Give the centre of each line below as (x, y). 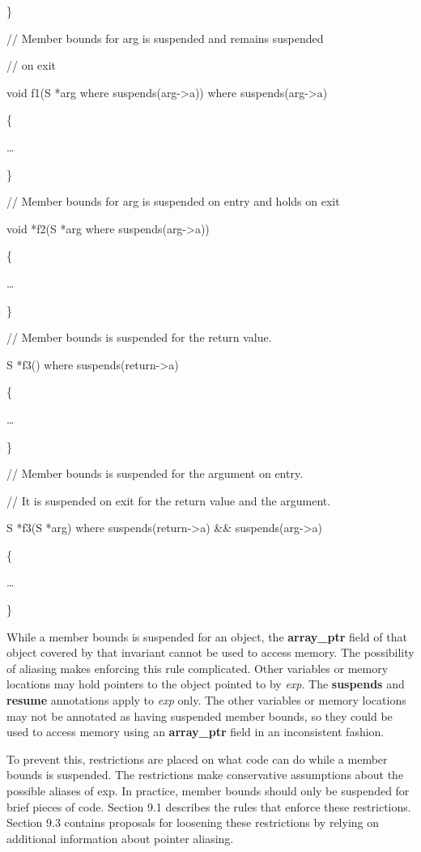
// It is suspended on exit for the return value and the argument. (169, 500)
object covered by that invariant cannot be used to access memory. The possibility (210, 652)
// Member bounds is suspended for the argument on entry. (155, 473)
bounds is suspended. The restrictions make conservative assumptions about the (205, 775)
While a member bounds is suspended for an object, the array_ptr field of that (207, 636)
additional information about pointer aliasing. (120, 838)
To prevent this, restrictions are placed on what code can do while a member (197, 758)
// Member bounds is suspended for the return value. (139, 337)
